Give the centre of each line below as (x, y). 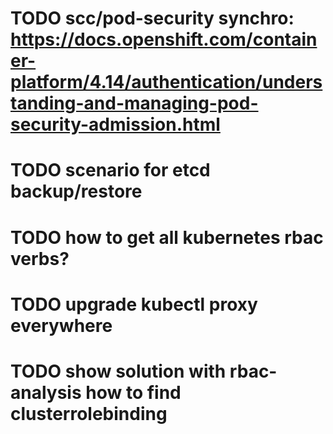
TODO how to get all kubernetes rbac (167, 237)
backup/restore (76, 191)
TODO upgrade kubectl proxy (134, 304)
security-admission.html (115, 124)
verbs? (40, 258)
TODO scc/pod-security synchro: (152, 18)
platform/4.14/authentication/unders (166, 82)
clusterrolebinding (89, 413)
